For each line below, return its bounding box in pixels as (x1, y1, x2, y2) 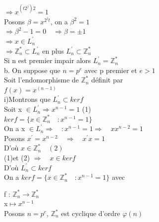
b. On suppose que (4, 65, 60, 75)
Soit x (4, 104, 22, 114)
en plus (42, 45, 64, 56)
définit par (91, 74, 123, 85)
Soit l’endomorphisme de (4, 74, 79, 85)
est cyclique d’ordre (61, 208, 120, 219)
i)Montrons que (4, 94, 51, 104)
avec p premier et (84, 65, 137, 75)
